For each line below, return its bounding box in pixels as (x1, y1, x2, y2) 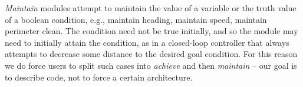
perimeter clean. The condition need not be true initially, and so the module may (5, 25, 298, 37)
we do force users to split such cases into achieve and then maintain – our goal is (5, 59, 297, 71)
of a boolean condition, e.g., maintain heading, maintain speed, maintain (5, 13, 267, 25)
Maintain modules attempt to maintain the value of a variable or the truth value (5, 2, 297, 14)
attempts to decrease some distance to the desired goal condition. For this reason (5, 48, 298, 60)
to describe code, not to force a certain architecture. (5, 71, 193, 83)
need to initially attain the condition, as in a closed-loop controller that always (5, 36, 289, 48)
